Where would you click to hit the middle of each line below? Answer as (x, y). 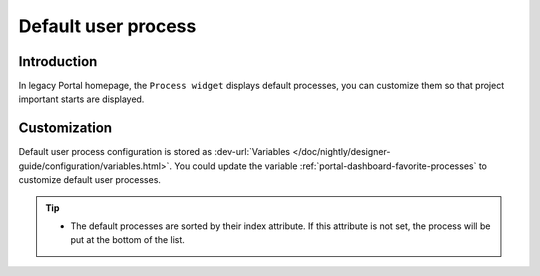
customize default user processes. (90, 180)
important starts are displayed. (81, 99)
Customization (65, 128)
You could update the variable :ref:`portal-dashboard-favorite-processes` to (330, 166)
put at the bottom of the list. (127, 240)
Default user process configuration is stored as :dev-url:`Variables (154, 152)
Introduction (58, 61)
